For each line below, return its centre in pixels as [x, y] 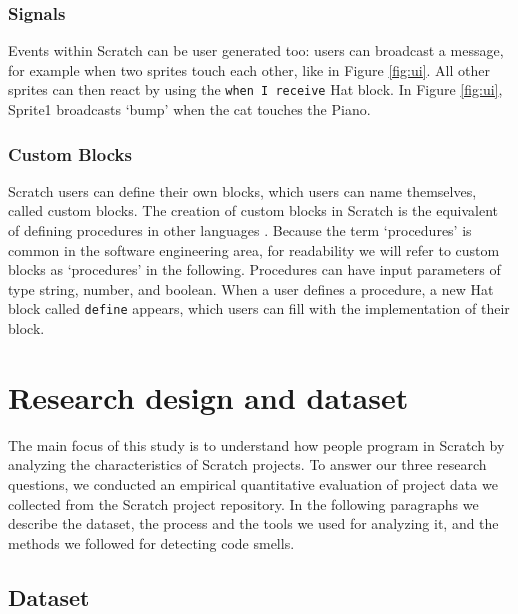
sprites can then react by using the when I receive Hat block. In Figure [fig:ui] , [255, 89]
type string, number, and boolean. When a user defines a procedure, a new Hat [251, 288]
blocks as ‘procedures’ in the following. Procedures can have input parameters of [254, 269]
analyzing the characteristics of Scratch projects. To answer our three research [247, 464]
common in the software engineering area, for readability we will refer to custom [254, 249]
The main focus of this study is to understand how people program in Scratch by [256, 444]
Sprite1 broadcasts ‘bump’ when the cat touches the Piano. [189, 109]
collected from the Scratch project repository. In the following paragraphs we [243, 503]
